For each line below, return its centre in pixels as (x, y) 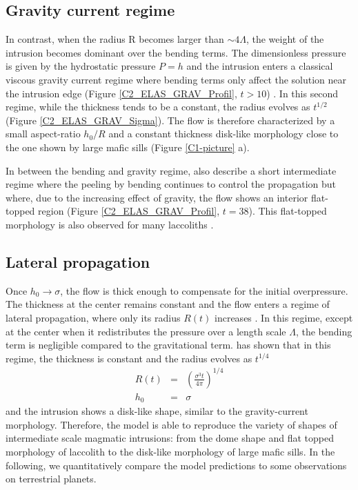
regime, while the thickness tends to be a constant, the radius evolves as (158, 107)
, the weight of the (285, 39)
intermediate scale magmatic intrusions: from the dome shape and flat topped (170, 438)
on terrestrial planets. (51, 479)
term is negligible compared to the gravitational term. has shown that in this (168, 345)
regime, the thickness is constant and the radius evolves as (129, 358)
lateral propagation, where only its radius (93, 317)
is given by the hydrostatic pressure (81, 66)
